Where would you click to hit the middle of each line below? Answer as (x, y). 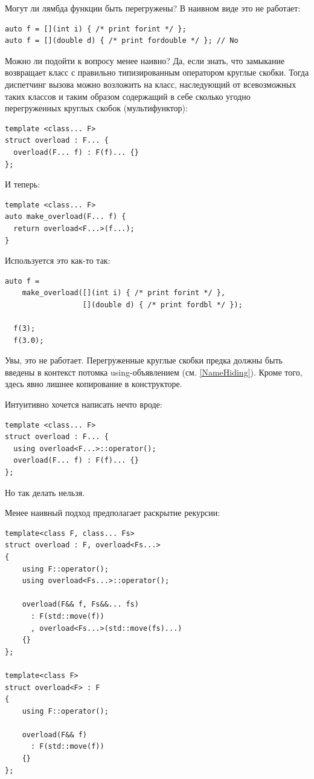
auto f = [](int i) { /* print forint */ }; (96, 29)
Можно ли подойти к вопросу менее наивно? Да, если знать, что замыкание (145, 60)
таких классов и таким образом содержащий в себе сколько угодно (128, 96)
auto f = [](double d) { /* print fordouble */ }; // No (122, 41)
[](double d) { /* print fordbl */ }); (162, 305)
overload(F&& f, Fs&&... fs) (80, 605)
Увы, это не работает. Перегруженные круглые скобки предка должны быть (144, 360)
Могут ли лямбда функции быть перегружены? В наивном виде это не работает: (153, 8)
